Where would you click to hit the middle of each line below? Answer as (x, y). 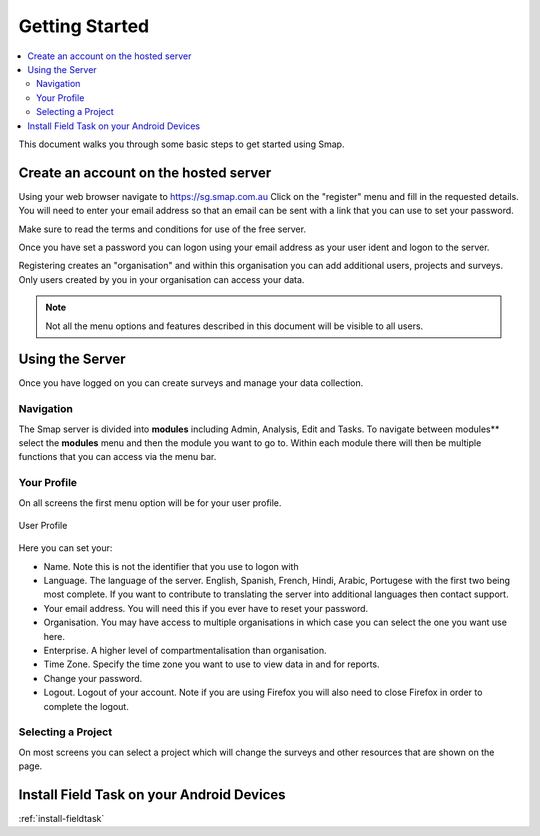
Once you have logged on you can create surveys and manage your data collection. (191, 383)
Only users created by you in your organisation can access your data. (161, 279)
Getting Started (84, 26)
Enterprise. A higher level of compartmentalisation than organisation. (185, 651)
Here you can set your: (65, 548)
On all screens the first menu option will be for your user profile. (150, 502)
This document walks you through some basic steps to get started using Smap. (181, 144)
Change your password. (93, 678)
